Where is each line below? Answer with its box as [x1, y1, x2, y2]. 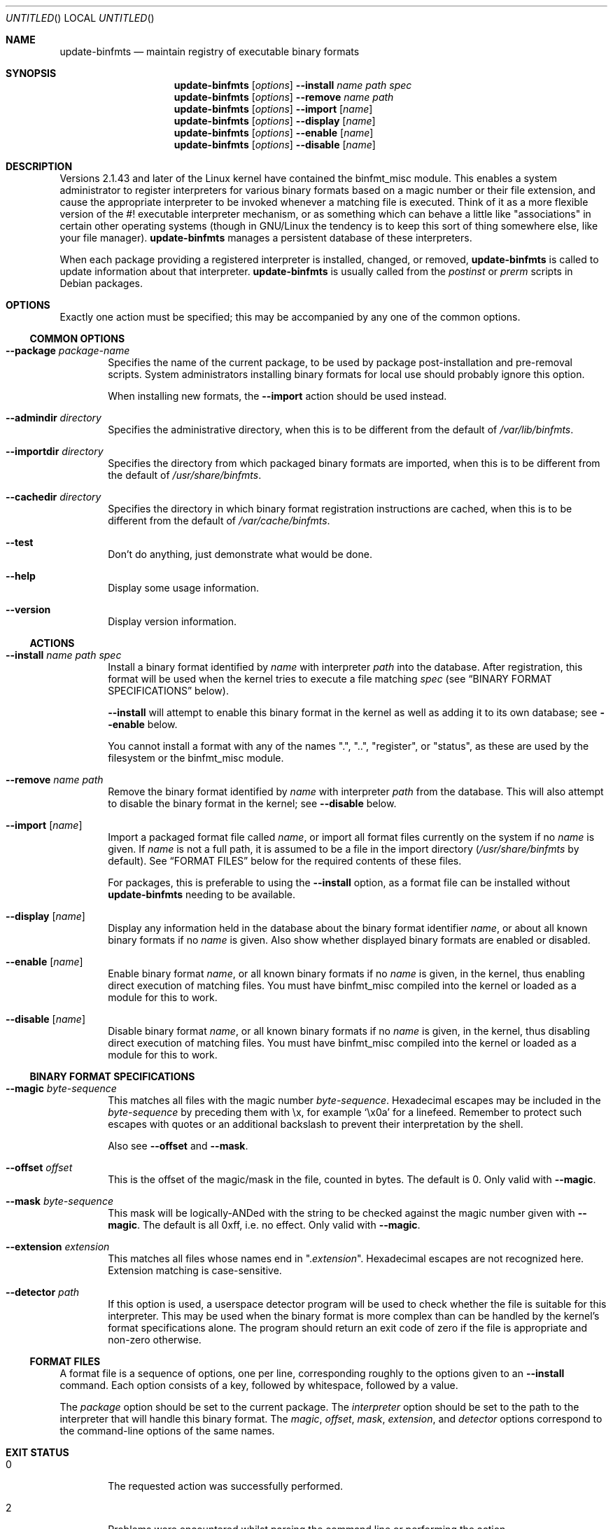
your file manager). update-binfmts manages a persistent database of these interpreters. [59, 232, 472, 244]
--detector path [6, 1286, 80, 1298]
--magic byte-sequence [6, 1082, 117, 1094]
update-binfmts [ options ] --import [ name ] [174, 103, 373, 115]
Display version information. [108, 615, 237, 627]
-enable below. [108, 718, 178, 730]
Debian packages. [59, 277, 143, 289]
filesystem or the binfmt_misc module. [108, 752, 284, 764]
